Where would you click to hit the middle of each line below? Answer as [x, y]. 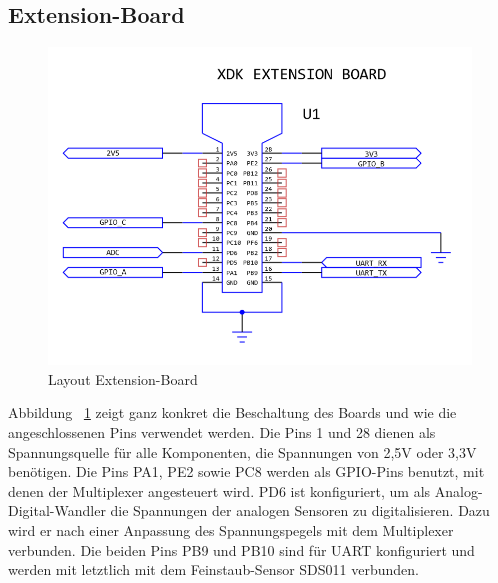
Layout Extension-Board [123, 378]
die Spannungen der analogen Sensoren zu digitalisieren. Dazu [300, 510]
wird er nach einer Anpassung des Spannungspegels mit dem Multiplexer [231, 529]
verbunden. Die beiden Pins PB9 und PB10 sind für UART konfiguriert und [241, 549]
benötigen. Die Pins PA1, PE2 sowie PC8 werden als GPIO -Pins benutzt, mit [246, 471]
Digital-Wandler [57, 510]
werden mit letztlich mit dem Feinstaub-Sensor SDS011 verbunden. [213, 569]
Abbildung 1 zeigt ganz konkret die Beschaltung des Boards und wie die [232, 412]
